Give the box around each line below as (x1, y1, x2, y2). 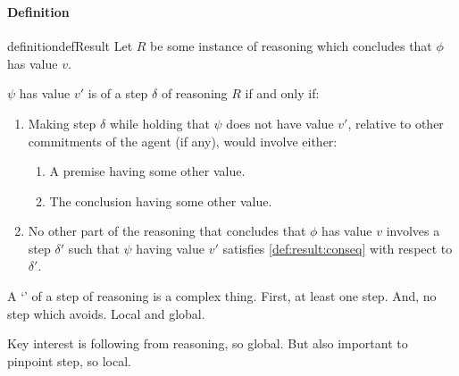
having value (136, 238, 204, 257)
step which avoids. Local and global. (7, 304, 205, 322)
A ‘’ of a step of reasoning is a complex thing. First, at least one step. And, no (7, 287, 437, 305)
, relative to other (347, 113, 444, 132)
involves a (386, 221, 440, 240)
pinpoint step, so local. (7, 351, 132, 370)
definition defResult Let (7, 37, 133, 55)
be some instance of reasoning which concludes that (150, 37, 432, 55)
